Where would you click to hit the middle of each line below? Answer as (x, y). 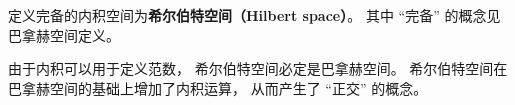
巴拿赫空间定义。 (64, 34)
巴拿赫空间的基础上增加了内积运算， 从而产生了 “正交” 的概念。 (218, 87)
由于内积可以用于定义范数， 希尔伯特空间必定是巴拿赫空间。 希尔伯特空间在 (258, 68)
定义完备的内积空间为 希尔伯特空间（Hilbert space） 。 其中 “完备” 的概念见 (254, 15)
